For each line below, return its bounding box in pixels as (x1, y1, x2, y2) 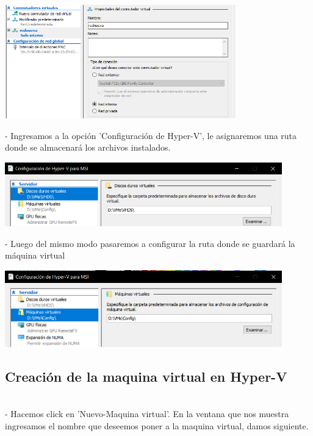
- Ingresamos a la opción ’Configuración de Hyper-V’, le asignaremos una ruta (5, 129, 297, 141)
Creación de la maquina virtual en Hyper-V (5, 366, 287, 385)
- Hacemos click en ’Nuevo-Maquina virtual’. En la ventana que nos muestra (5, 407, 289, 420)
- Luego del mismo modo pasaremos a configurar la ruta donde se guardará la (5, 237, 295, 249)
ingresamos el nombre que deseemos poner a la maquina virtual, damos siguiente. (5, 419, 309, 432)
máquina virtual (5, 249, 65, 262)
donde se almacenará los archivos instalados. (5, 141, 171, 154)
